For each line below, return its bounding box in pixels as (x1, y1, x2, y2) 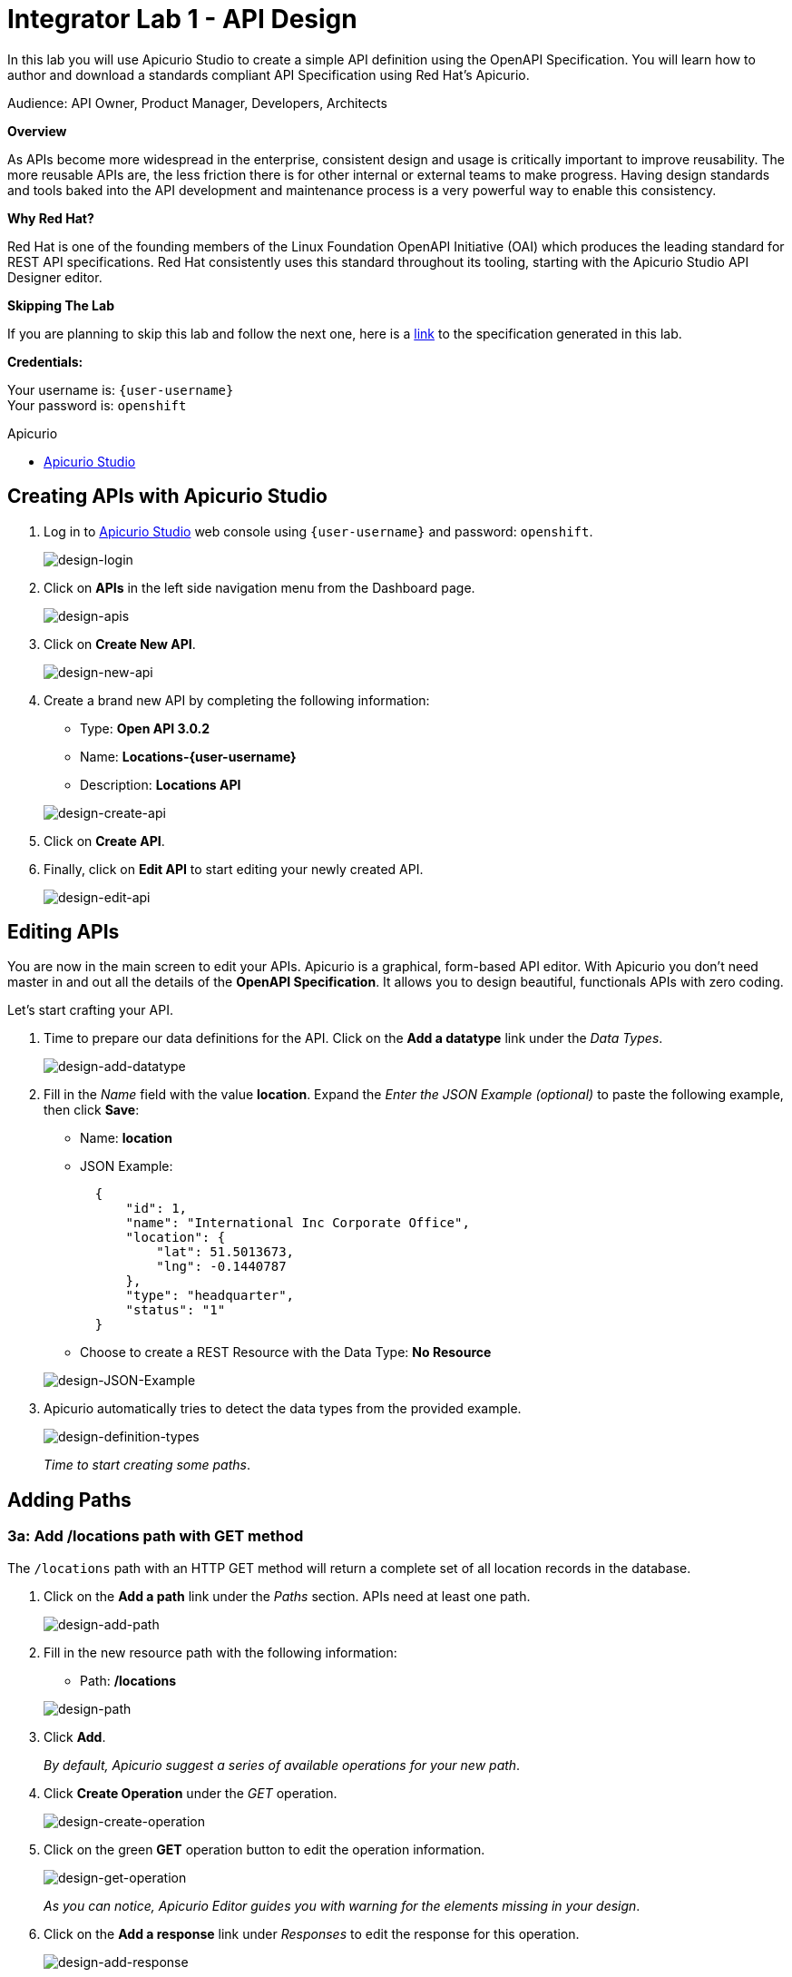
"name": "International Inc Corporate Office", (125, 1215, 470, 1231)
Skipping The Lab (7, 297, 114, 313)
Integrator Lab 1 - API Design (7, 4, 357, 34)
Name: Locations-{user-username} (80, 748, 297, 764)
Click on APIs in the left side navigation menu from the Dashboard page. (44, 579, 475, 595)
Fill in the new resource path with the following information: (44, 1644, 397, 1660)
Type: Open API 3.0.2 (80, 720, 210, 736)
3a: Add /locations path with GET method (7, 1527, 304, 1546)
